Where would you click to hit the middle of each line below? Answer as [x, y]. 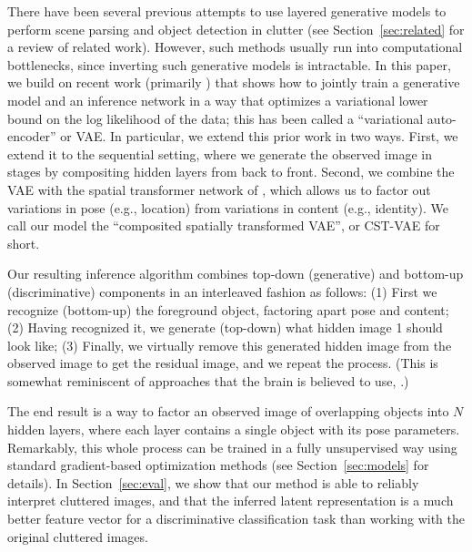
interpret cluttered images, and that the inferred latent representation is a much [231, 501]
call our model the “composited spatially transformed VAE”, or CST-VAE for [224, 225]
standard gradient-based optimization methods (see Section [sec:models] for [218, 465]
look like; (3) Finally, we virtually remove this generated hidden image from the [230, 345]
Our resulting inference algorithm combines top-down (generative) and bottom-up [236, 274]
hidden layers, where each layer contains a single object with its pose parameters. [234, 429]
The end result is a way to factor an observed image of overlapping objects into [228, 411]
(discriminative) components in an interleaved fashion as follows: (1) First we [222, 291]
